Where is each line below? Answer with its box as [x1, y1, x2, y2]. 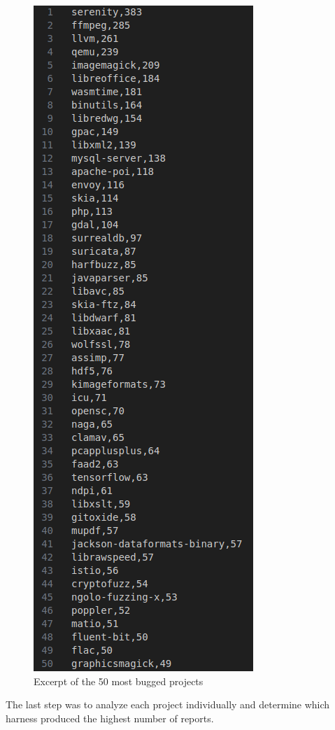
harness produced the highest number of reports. [6, 710, 214, 725]
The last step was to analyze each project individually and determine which [6, 697, 330, 712]
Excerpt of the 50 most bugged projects [34, 673, 204, 688]
